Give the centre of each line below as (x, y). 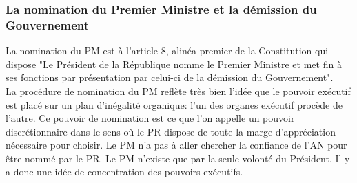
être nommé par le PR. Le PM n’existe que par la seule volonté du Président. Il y (178, 158)
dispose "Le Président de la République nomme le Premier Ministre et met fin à (174, 64)
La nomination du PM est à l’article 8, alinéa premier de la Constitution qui (167, 51)
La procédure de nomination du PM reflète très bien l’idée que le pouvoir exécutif (178, 90)
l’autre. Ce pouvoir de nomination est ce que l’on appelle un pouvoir (150, 118)
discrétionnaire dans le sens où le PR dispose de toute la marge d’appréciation (171, 131)
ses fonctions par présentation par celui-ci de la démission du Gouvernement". (170, 77)
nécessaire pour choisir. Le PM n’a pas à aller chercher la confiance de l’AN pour (176, 145)
